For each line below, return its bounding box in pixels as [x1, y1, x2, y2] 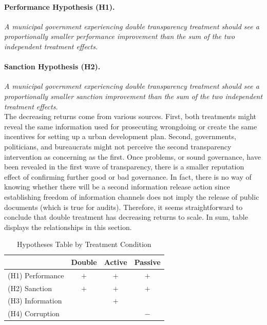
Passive [134, 256, 161, 267]
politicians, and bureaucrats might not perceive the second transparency [4, 141, 232, 151]
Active [104, 256, 127, 267]
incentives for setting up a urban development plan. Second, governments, [4, 131, 236, 142]
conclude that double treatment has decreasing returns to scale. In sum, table [4, 212, 248, 222]
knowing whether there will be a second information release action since [4, 181, 230, 192]
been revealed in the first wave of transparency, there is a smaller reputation [4, 161, 244, 172]
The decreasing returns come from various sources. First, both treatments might [4, 111, 257, 122]
